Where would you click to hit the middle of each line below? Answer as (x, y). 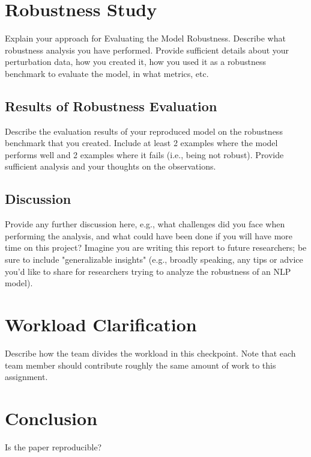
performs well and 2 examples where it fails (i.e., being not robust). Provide (144, 154)
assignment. (26, 377)
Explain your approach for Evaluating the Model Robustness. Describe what (145, 38)
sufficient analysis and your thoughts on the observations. (110, 166)
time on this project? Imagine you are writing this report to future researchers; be (156, 247)
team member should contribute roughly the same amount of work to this (140, 365)
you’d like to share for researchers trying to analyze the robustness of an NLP (148, 271)
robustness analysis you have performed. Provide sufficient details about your (147, 50)
